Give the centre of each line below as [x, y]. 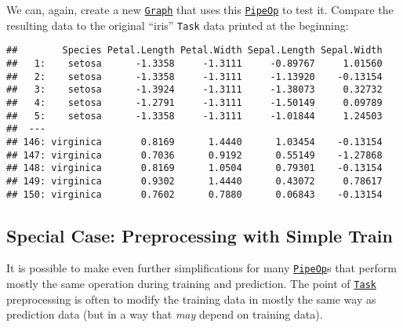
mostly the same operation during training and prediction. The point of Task [191, 284]
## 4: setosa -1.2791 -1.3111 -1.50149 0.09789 [194, 102]
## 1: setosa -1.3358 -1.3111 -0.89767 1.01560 [194, 63]
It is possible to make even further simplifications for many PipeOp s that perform [201, 268]
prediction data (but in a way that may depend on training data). [165, 314]
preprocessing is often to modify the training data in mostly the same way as [191, 299]
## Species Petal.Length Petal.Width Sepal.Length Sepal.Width [194, 51]
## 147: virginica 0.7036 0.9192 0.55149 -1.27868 [194, 155]
